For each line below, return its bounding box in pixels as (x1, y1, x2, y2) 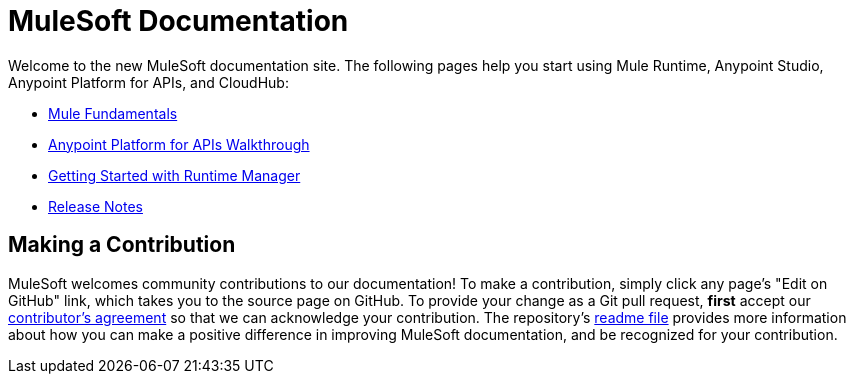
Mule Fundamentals (48, 104, 178, 122)
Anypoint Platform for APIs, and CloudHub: (8, 73, 289, 91)
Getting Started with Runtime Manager (48, 166, 301, 184)
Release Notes (48, 197, 143, 215)
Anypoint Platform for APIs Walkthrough (48, 135, 310, 153)
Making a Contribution (8, 232, 236, 258)
